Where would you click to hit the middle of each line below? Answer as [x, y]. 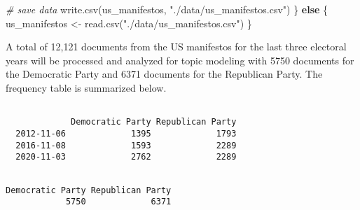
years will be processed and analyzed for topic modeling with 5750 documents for [180, 60]
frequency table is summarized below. [86, 87]
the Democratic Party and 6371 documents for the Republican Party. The [164, 74]
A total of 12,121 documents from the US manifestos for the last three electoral [176, 47]
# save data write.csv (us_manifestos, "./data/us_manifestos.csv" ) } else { [167, 9]
